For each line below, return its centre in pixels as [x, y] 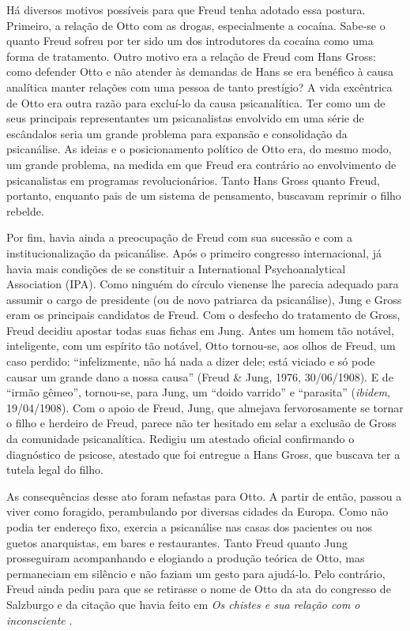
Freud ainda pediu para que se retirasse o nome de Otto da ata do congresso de [199, 589]
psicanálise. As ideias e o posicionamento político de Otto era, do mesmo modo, [199, 149]
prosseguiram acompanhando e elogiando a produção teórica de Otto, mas [186, 558]
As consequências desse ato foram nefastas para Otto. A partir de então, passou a [204, 496]
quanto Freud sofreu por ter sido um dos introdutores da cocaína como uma [190, 41]
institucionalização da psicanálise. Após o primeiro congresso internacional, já [194, 252]
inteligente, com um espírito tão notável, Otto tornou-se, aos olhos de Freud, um [201, 346]
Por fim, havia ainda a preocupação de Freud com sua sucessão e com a [179, 237]
